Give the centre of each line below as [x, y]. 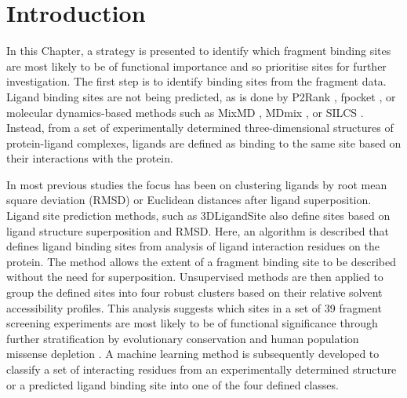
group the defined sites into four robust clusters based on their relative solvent [194, 292]
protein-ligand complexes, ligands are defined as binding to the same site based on [204, 142]
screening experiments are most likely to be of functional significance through [192, 323]
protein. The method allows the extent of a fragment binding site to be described [201, 261]
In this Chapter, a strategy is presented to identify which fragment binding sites [199, 51]
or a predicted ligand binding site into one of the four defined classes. [173, 384]
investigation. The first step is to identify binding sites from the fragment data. [196, 81]
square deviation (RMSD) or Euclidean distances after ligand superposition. [189, 200]
